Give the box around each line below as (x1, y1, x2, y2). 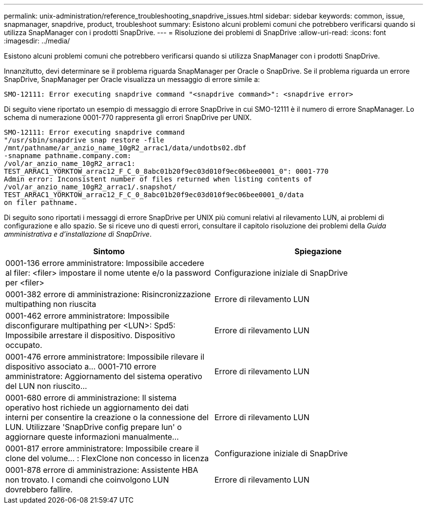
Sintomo (93, 246, 125, 256)
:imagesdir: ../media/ (4, 37, 70, 45)
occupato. (5, 340, 42, 350)
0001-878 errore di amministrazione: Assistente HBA (5, 465, 198, 475)
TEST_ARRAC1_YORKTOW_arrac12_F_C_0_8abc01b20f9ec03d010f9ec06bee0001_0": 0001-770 (4, 167, 329, 175)
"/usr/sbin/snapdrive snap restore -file (4, 136, 164, 144)
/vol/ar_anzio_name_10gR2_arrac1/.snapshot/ (4, 183, 177, 191)
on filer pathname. (4, 199, 78, 206)
